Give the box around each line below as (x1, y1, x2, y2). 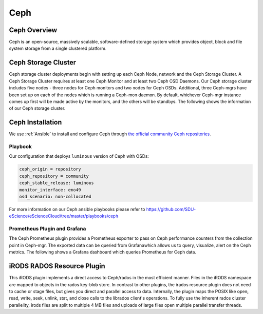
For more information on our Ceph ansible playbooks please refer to (9, 206, 146, 212)
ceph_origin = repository (19, 167, 81, 172)
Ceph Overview (9, 26, 57, 34)
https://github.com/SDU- (146, 206, 196, 212)
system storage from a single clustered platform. (9, 45, 107, 51)
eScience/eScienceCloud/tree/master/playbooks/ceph (9, 213, 119, 219)
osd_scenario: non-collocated (19, 193, 92, 199)
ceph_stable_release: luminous (19, 180, 94, 186)
